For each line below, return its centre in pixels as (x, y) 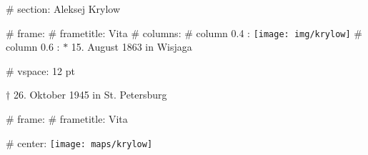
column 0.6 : (33, 47)
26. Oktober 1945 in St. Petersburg (90, 95)
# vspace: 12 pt (40, 70)
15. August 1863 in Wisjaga (131, 47)
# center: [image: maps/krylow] (79, 142)
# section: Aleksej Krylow (63, 9)
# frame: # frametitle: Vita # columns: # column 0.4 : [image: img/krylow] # (184, 32)
